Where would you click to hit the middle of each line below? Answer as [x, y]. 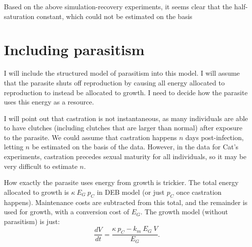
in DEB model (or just [131, 192]
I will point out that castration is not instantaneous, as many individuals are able [126, 118]
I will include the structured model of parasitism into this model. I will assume [122, 73]
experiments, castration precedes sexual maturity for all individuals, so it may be [125, 156]
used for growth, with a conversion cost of [67, 212]
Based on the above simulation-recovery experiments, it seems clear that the [118, 6]
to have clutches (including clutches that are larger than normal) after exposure [123, 128]
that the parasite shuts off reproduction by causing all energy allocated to [114, 82]
